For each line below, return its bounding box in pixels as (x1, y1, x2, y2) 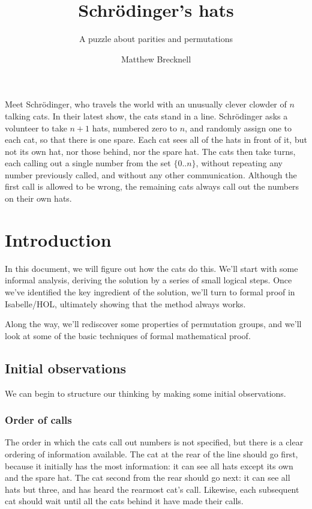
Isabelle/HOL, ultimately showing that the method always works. (5, 297, 246, 310)
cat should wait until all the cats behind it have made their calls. (5, 495, 244, 507)
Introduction (5, 227, 112, 251)
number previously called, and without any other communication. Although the (5, 168, 297, 181)
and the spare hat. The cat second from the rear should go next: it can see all (5, 471, 290, 484)
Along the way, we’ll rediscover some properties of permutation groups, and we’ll (5, 318, 302, 330)
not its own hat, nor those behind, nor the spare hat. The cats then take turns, (5, 145, 296, 157)
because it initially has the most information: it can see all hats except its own (5, 459, 293, 472)
